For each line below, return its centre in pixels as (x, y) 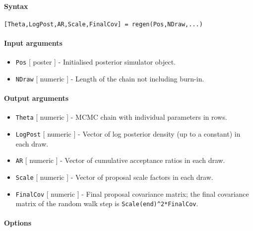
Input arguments (33, 43)
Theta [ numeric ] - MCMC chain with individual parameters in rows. (121, 117)
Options (18, 223)
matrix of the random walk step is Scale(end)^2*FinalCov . (107, 203)
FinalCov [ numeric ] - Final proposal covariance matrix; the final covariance (132, 193)
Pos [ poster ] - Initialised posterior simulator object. (96, 62)
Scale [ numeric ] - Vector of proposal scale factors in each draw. (114, 177)
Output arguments (36, 98)
